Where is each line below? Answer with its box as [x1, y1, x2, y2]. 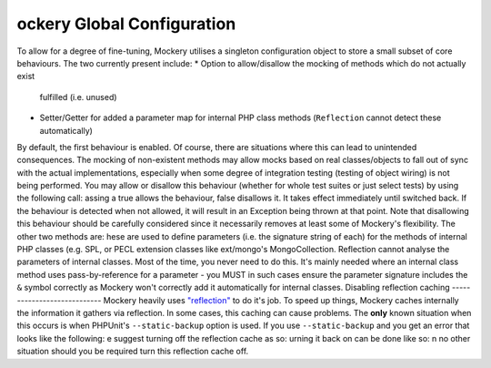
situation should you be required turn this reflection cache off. [16, 346, 249, 357]
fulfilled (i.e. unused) [39, 91, 117, 102]
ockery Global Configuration [16, 14, 236, 34]
